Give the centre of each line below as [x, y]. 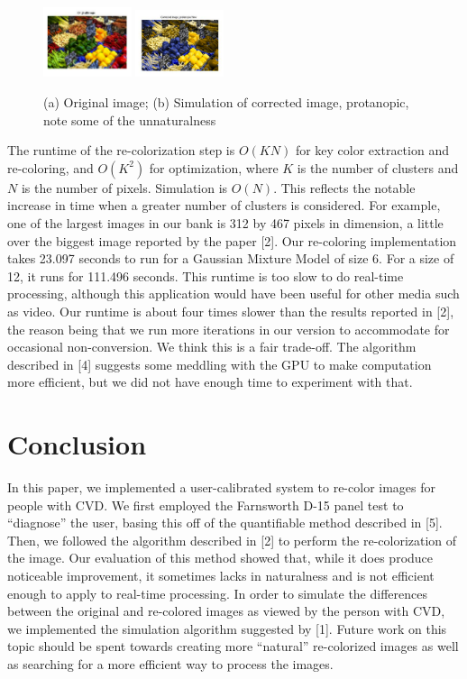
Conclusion [77, 444]
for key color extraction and [372, 150]
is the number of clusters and [378, 167]
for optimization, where [214, 167]
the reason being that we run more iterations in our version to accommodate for [229, 329]
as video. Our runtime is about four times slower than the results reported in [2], [231, 311]
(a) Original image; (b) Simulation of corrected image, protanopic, [226, 102]
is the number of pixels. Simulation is [124, 187]
